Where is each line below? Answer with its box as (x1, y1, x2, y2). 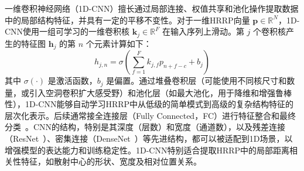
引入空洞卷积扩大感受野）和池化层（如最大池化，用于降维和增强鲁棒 (29, 86, 292, 98)
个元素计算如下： (86, 37, 152, 49)
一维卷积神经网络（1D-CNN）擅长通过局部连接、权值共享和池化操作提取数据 (5, 2, 299, 14)
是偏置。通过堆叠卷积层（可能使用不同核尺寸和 (106, 74, 287, 87)
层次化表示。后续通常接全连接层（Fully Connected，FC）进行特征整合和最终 (5, 109, 296, 121)
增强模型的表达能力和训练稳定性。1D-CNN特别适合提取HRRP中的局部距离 (5, 143, 290, 156)
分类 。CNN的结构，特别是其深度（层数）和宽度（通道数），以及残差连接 (5, 121, 286, 133)
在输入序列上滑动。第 (162, 25, 244, 37)
